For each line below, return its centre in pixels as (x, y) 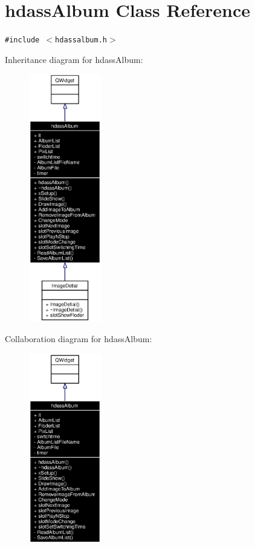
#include (22, 40)
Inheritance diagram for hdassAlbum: (74, 59)
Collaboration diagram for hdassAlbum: (79, 339)
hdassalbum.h (81, 40)
